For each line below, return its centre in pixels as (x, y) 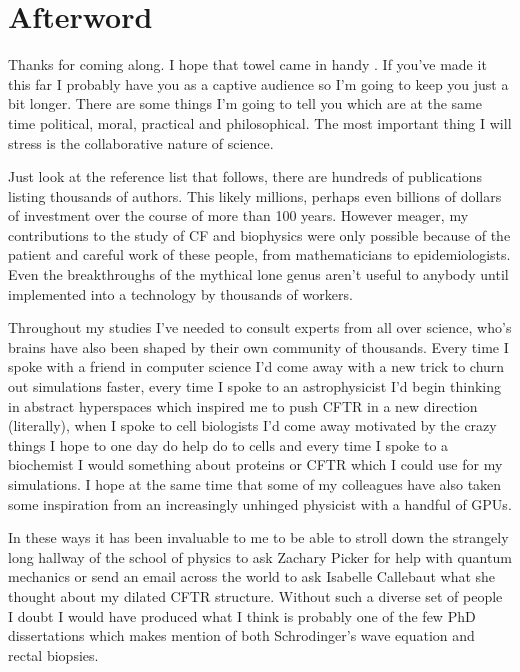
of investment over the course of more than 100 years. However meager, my (238, 215)
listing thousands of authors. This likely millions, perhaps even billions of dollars (255, 195)
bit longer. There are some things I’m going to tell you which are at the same (245, 103)
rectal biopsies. (53, 654)
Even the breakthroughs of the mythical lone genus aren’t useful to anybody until (258, 274)
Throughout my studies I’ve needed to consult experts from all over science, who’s (260, 327)
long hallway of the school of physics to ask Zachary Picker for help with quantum (260, 556)
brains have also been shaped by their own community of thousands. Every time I (258, 346)
